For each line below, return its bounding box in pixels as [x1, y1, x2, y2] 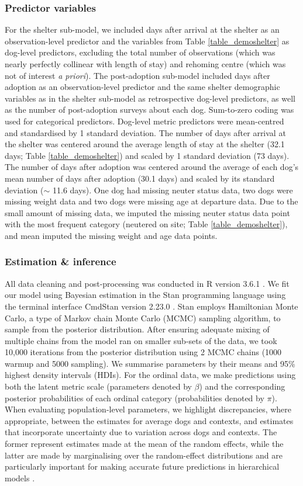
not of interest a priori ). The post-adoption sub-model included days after [5, 69, 270, 81]
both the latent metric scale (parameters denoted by [5, 380, 192, 393]
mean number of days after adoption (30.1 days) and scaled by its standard [5, 172, 275, 184]
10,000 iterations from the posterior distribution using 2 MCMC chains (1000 [5, 346, 282, 358]
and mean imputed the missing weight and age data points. [5, 229, 218, 241]
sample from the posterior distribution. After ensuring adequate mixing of [5, 323, 270, 335]
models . [5, 471, 35, 484]
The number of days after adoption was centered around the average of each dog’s [5, 161, 299, 173]
